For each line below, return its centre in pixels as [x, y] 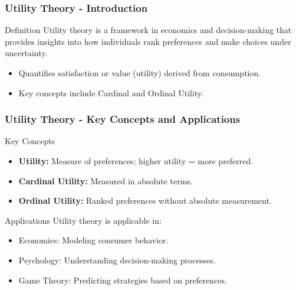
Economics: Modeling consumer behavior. [93, 240]
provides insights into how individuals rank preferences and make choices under [148, 41]
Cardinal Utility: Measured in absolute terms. [106, 180]
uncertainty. [26, 53]
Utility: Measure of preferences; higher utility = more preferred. [136, 161]
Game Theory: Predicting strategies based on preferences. [123, 280]
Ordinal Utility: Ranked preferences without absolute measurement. [145, 201]
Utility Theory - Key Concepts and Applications [123, 119]
